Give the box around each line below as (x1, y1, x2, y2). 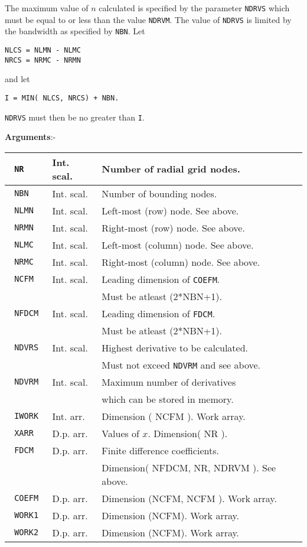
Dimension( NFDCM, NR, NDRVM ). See (102, 460, 276, 474)
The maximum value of (5, 2, 89, 14)
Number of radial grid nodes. (102, 162, 240, 176)
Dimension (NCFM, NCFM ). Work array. (102, 491, 277, 505)
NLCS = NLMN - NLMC (5, 45, 81, 54)
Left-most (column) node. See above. (102, 237, 254, 252)
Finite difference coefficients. (102, 443, 219, 457)
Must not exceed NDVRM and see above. (102, 357, 260, 372)
